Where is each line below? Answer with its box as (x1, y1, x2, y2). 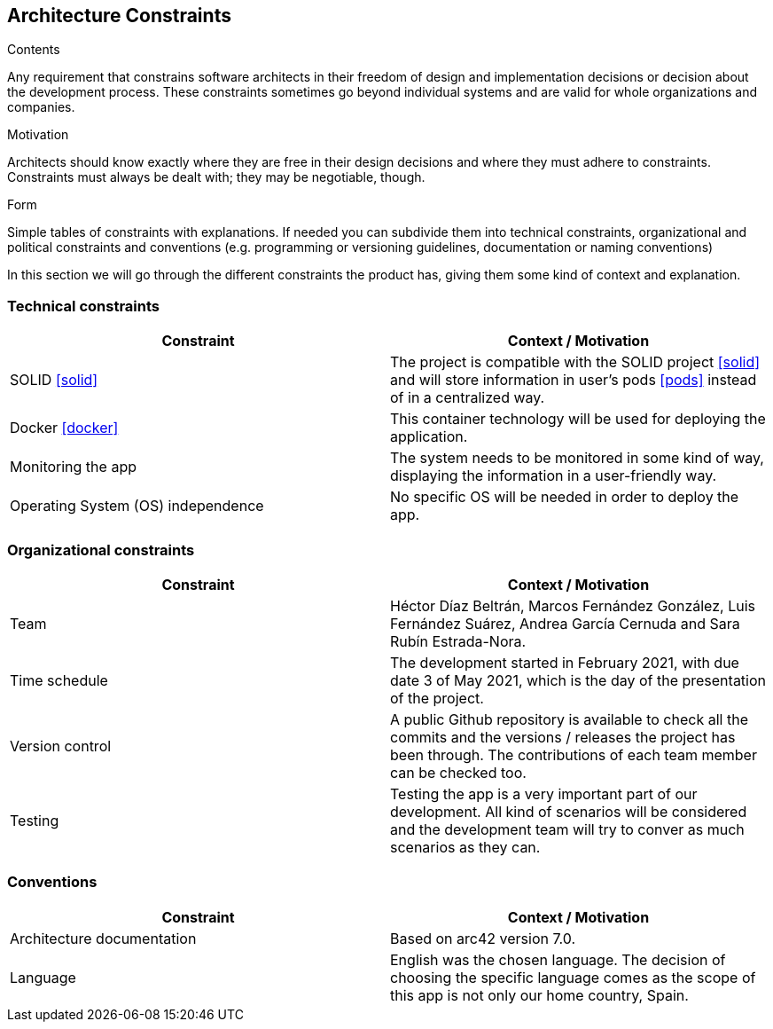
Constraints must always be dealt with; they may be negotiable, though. (7, 169, 426, 185)
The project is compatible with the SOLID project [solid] (390, 353, 761, 372)
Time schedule (10, 671, 108, 689)
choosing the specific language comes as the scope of (390, 968, 756, 986)
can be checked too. (390, 763, 527, 782)
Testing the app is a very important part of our (390, 784, 698, 803)
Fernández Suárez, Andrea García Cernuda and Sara (390, 614, 740, 632)
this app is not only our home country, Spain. (390, 986, 689, 1004)
